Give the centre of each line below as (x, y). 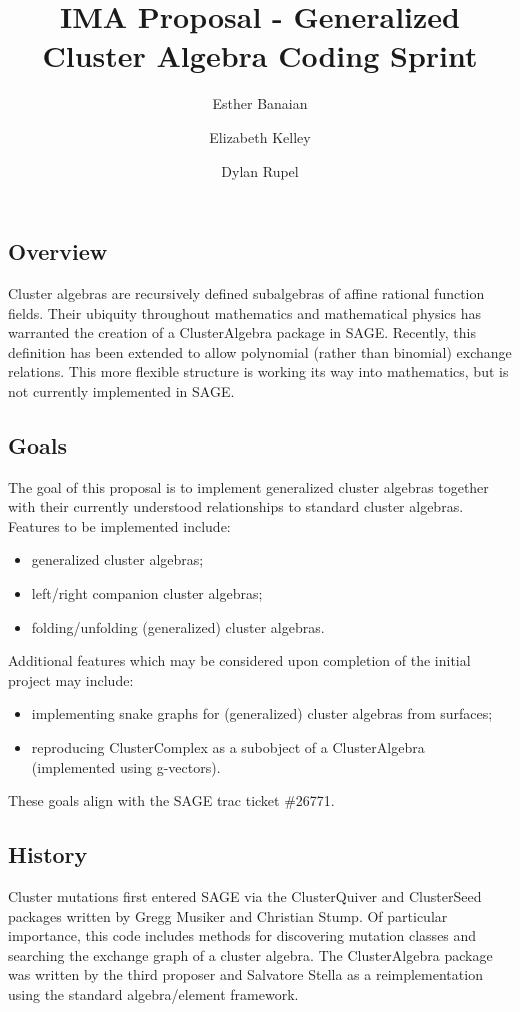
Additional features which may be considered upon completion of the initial (239, 660)
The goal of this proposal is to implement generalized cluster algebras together (248, 486)
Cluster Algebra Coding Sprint (260, 55)
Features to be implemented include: (119, 525)
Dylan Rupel (260, 170)
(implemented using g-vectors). (126, 766)
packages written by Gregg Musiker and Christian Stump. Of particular (228, 915)
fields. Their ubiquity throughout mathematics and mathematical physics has (244, 312)
